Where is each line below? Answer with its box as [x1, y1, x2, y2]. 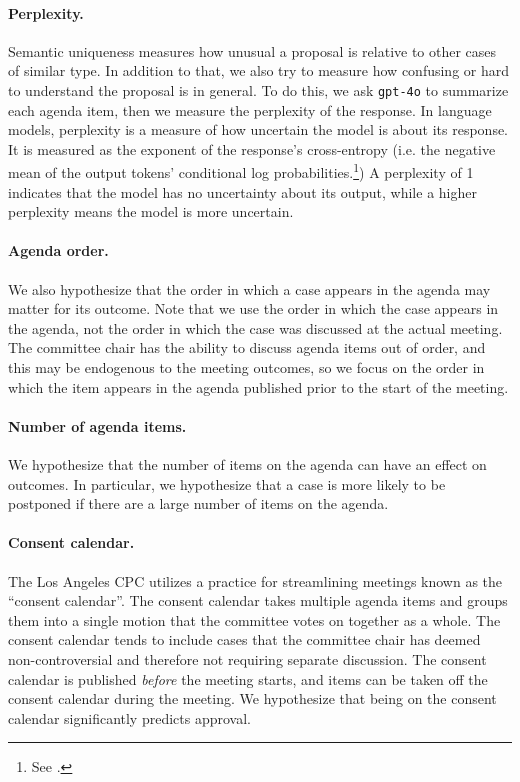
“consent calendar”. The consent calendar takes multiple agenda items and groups [8, 590, 508, 611]
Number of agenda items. [8, 415, 187, 436]
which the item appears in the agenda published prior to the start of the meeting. [8, 376, 509, 397]
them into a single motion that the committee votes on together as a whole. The [8, 609, 501, 630]
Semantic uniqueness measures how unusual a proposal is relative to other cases [8, 40, 497, 61]
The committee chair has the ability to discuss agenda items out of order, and [8, 337, 486, 358]
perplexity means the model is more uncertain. [8, 201, 294, 222]
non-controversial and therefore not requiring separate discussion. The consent [8, 648, 487, 669]
